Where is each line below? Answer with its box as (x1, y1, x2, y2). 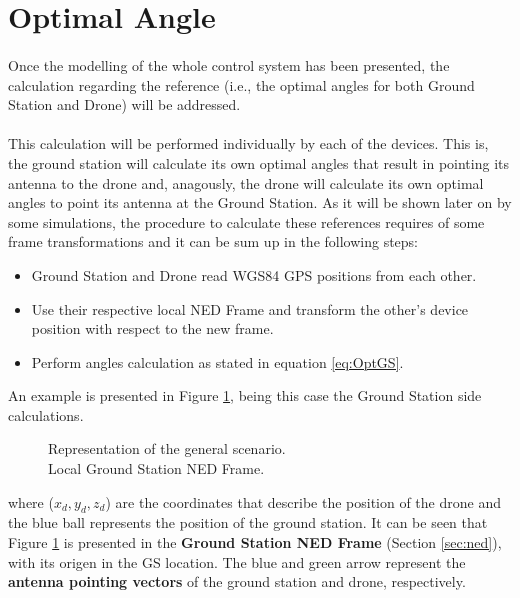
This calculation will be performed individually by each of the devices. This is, (8, 133, 489, 154)
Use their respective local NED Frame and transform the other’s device (31, 298, 469, 319)
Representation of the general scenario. (48, 438, 286, 459)
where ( (8, 491, 54, 512)
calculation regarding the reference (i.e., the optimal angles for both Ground (8, 74, 475, 95)
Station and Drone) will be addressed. (8, 94, 241, 115)
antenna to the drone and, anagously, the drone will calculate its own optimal (8, 172, 484, 193)
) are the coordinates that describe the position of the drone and (105, 491, 501, 512)
